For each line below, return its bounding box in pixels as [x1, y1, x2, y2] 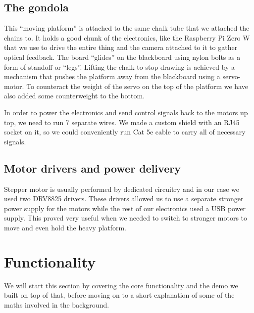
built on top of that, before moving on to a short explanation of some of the [4, 290, 235, 300]
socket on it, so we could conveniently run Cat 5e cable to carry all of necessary [4, 127, 246, 137]
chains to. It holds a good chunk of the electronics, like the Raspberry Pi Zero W [4, 32, 250, 43]
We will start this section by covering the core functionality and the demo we [4, 280, 238, 290]
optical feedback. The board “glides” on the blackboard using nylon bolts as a [4, 51, 241, 62]
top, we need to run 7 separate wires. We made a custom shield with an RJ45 [4, 117, 240, 127]
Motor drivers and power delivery [4, 160, 181, 176]
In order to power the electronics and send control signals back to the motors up [4, 107, 248, 117]
